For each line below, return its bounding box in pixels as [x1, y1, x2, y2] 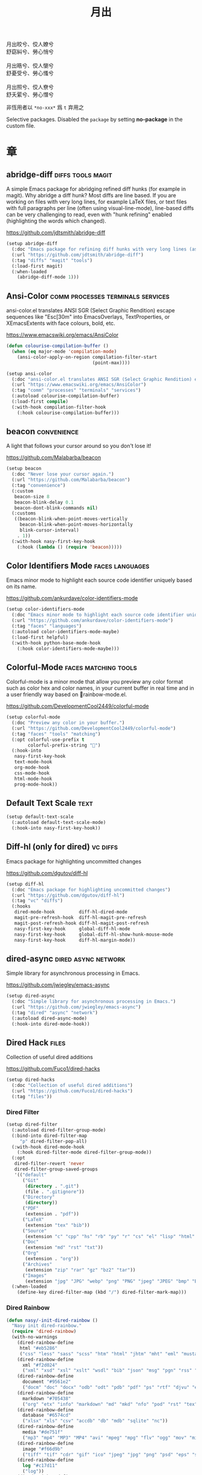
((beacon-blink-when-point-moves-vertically [14, 516, 128, 522]
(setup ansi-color [6, 371, 52, 377]
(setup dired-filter [6, 1122, 58, 1128]
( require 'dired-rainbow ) [11, 1328, 77, 1335]
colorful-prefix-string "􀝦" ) [28, 742, 101, 748]
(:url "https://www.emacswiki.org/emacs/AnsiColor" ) [11, 382, 147, 388]
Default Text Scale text [6, 798, 93, 808]
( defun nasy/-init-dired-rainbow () [6, 1317, 98, 1323]
